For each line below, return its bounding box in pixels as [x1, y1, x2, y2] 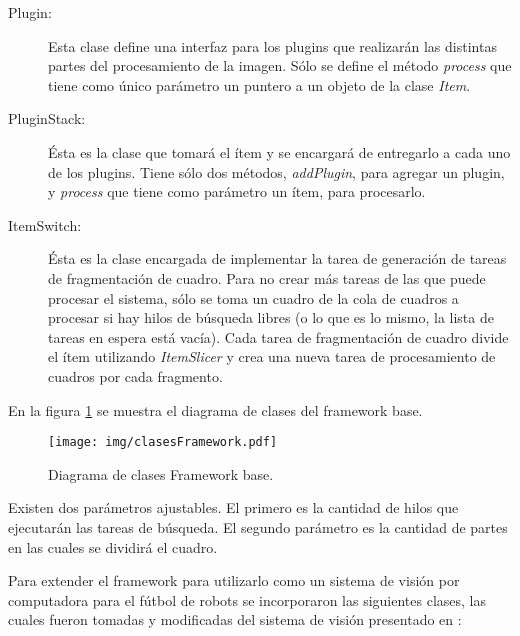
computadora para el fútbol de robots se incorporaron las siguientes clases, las [8, 589, 487, 610]
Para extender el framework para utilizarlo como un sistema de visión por [8, 570, 460, 591]
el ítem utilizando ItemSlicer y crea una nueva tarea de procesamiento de [48, 346, 496, 367]
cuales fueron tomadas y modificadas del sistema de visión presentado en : [8, 609, 462, 630]
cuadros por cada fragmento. [48, 365, 223, 386]
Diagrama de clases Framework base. [48, 463, 274, 484]
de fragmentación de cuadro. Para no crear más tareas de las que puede [48, 267, 486, 288]
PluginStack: [8, 108, 86, 129]
